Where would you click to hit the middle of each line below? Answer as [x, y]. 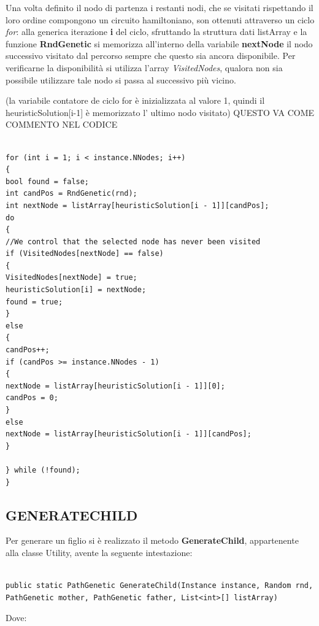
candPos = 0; [32, 398]
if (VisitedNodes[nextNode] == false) [85, 254]
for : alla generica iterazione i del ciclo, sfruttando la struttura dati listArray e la [156, 32]
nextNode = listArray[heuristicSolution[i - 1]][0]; [115, 386]
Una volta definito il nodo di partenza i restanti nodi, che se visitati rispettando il [159, 7]
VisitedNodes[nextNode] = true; [71, 278]
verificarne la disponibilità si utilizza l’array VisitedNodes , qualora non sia [144, 67]
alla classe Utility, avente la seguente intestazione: [99, 552]
